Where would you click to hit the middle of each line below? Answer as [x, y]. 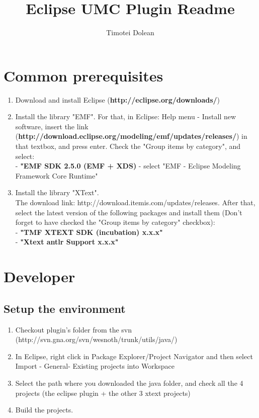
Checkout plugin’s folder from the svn [74, 329]
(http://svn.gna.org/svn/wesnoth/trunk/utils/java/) [96, 339]
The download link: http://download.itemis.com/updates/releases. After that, [135, 202]
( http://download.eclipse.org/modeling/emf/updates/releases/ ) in [131, 136]
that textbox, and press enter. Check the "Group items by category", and [128, 146]
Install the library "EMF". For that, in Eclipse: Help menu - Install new [126, 116]
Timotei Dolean [130, 32]
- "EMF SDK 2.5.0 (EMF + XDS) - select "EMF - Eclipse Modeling [128, 166]
